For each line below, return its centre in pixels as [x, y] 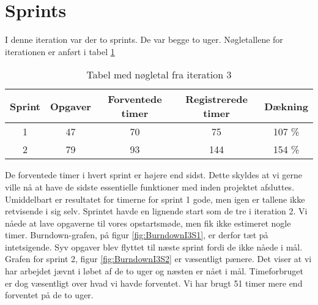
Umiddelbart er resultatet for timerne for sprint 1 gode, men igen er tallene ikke [155, 199]
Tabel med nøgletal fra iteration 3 [159, 75]
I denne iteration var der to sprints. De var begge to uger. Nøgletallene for [144, 40]
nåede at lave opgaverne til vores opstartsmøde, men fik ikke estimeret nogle [148, 223]
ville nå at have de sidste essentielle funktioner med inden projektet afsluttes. [150, 186]
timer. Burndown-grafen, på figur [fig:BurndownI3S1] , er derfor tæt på [137, 235]
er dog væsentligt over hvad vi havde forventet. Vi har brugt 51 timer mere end [154, 283]
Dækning [286, 106]
